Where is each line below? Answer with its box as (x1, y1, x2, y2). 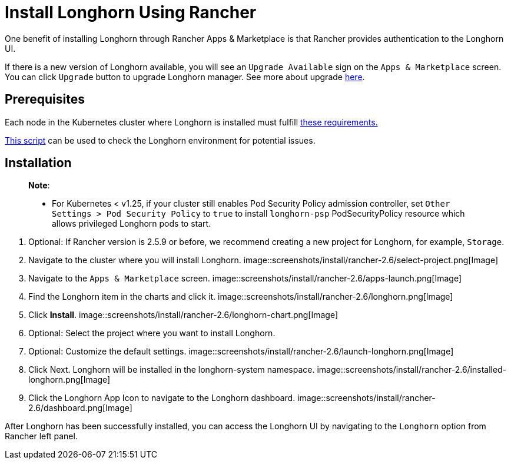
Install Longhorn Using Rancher (5, 2, 257, 22)
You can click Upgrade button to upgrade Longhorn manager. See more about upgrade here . (5, 71, 365, 82)
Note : (28, 180, 50, 191)
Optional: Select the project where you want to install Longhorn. (28, 328, 276, 339)
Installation (5, 155, 72, 171)
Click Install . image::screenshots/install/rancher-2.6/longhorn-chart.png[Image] (28, 310, 339, 320)
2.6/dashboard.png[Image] (28, 403, 132, 413)
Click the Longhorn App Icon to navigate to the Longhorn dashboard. (28, 393, 296, 403)
